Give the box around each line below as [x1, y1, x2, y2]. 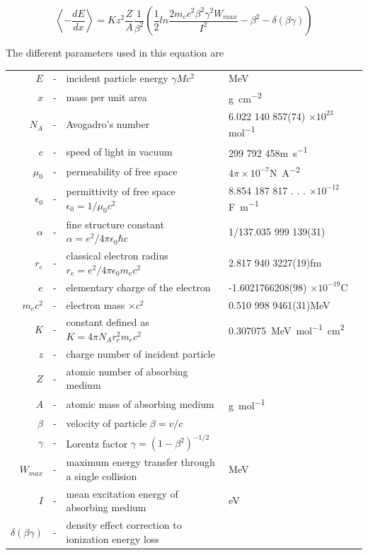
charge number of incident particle [66, 346, 215, 361]
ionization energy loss [66, 531, 159, 546]
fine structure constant [66, 216, 164, 231]
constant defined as [66, 315, 149, 329]
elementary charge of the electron [66, 279, 211, 294]
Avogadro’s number [66, 117, 150, 132]
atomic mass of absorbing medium [66, 396, 214, 411]
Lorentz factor [66, 436, 128, 450]
